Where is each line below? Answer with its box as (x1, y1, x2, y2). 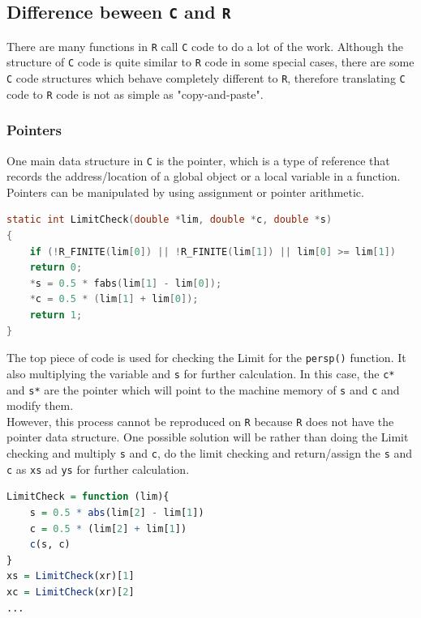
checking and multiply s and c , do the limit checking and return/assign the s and (6, 445, 413, 462)
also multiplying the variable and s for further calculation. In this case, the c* (6, 364, 395, 381)
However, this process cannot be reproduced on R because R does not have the (6, 412, 394, 429)
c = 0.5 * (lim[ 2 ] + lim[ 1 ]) (29, 522, 187, 535)
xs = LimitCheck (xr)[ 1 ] (6, 570, 135, 582)
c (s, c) (29, 539, 71, 551)
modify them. (6, 397, 74, 414)
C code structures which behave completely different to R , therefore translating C (6, 70, 406, 87)
